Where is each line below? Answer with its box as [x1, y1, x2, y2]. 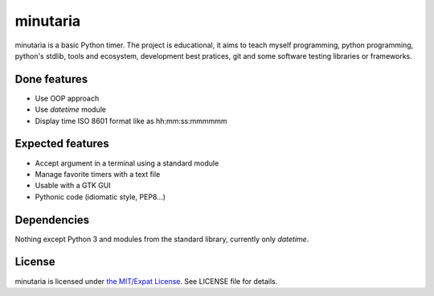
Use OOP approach [35, 93, 100, 103]
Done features [14, 72, 88, 86]
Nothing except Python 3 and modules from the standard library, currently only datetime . [14, 234, 309, 244]
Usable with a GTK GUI [35, 181, 112, 191]
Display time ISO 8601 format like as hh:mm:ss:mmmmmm [35, 116, 228, 125]
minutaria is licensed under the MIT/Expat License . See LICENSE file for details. [14, 276, 278, 286]
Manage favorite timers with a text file [35, 169, 161, 179]
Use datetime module [35, 105, 106, 114]
